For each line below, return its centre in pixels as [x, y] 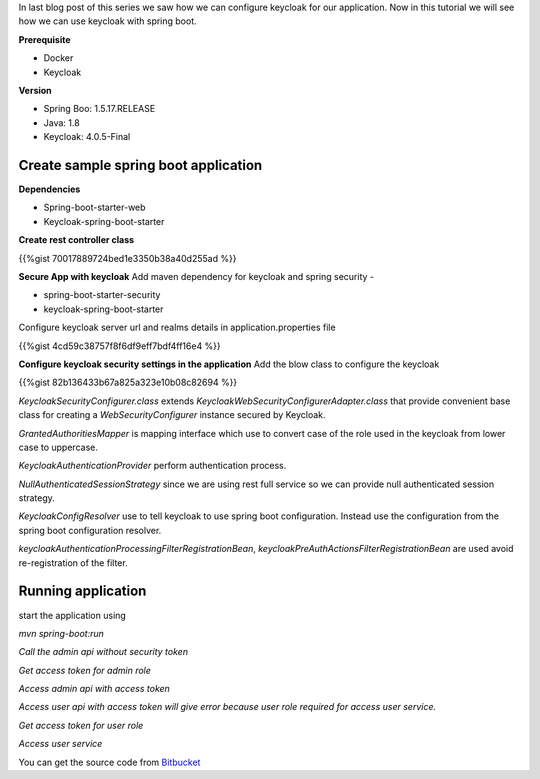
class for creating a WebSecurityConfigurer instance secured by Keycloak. [172, 415]
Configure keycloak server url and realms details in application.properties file [177, 327]
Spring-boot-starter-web [94, 207]
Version [35, 90]
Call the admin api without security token [103, 652]
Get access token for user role [81, 725]
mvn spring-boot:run [61, 633]
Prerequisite [44, 39]
